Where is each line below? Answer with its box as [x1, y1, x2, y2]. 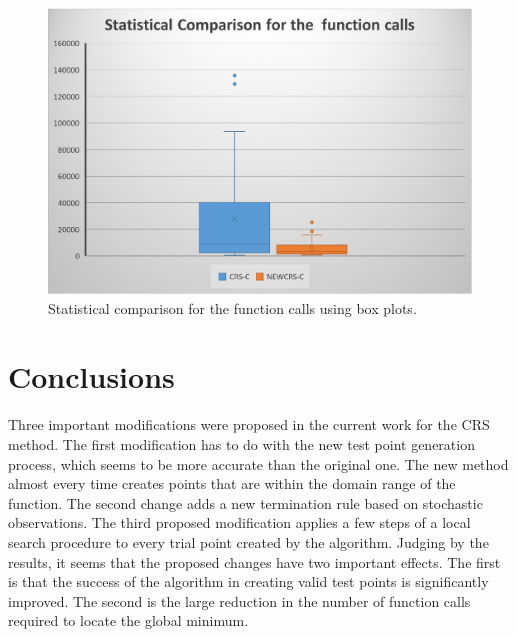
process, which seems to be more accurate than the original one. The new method [8, 453, 509, 474]
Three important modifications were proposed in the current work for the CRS [8, 414, 490, 435]
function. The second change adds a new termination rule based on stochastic [8, 492, 483, 513]
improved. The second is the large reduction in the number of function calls [8, 590, 471, 611]
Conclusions [8, 356, 175, 397]
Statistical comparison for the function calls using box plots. [48, 297, 417, 318]
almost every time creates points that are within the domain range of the [8, 473, 456, 494]
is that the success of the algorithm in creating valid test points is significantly [8, 571, 489, 592]
